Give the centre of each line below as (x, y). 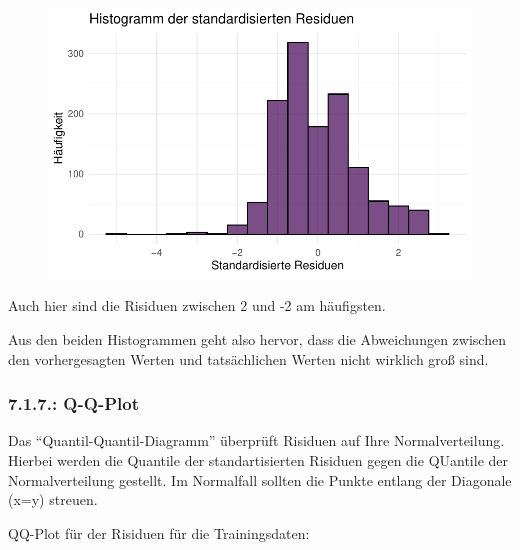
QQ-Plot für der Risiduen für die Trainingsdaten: (159, 532)
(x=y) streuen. (53, 499)
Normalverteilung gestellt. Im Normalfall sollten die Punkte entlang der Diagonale (260, 479)
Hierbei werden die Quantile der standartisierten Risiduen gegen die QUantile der (258, 460)
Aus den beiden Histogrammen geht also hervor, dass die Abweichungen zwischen (257, 339)
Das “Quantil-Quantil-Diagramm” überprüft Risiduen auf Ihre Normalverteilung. (256, 440)
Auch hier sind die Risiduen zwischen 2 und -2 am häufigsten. (197, 305)
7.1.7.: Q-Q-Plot (73, 403)
